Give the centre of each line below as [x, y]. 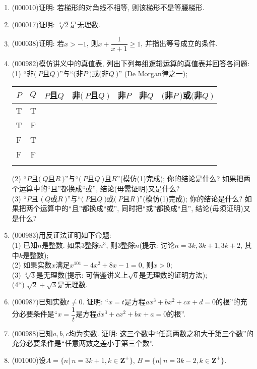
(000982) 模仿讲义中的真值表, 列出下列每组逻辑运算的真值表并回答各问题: [131, 63]
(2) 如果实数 [32, 265]
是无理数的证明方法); [173, 274]
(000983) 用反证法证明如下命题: [61, 235]
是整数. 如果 [61, 245]
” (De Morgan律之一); [153, 73]
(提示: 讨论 [157, 245]
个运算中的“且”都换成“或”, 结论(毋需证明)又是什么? [96, 189]
